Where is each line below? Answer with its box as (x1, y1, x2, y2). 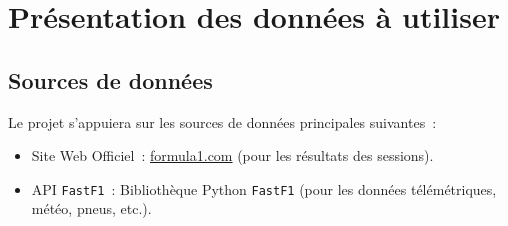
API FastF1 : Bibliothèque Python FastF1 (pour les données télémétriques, (31, 178, 497, 199)
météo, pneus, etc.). (31, 198, 152, 219)
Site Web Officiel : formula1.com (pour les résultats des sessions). (31, 145, 434, 166)
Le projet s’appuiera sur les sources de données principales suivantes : (8, 111, 437, 132)
